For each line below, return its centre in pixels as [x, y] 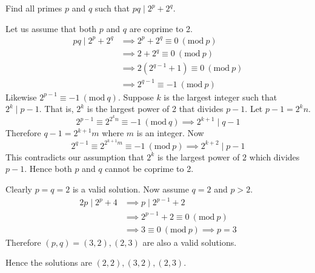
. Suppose [136, 97]
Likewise [21, 97]
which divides [274, 156]
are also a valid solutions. [190, 242]
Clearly [19, 189]
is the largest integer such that [220, 97]
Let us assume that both [51, 28]
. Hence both [48, 169]
